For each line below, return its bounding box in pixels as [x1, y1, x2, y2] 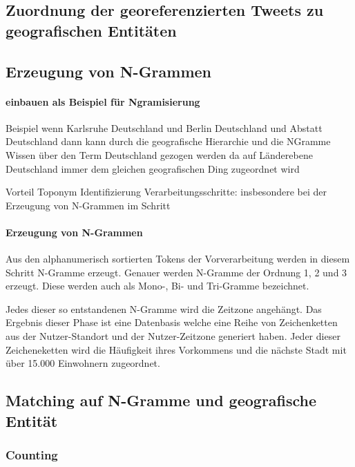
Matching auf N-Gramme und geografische [6, 390, 317, 411]
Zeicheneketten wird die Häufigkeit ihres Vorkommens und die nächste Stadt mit [6, 342, 347, 356]
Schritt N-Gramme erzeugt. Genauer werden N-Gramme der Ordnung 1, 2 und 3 [6, 265, 347, 279]
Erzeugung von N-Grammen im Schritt [6, 198, 171, 212]
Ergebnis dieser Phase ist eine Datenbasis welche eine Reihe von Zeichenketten [6, 315, 338, 330]
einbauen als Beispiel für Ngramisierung [6, 94, 200, 108]
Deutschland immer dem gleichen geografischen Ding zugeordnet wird [6, 161, 300, 175]
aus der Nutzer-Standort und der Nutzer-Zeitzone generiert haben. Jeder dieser [6, 329, 340, 343]
